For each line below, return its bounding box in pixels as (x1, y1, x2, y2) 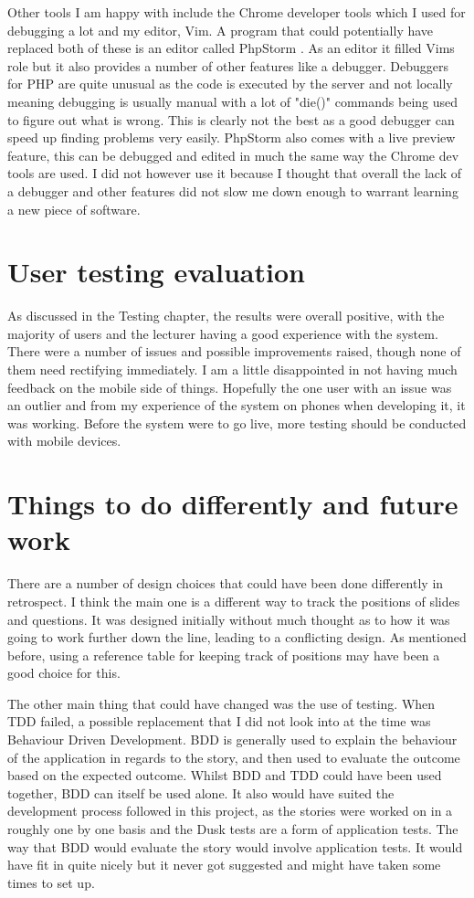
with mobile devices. (7, 431, 121, 450)
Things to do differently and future (7, 485, 458, 523)
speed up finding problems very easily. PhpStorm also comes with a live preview (7, 128, 456, 147)
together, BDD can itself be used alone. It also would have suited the (7, 783, 395, 802)
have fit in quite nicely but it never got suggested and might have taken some (7, 855, 441, 874)
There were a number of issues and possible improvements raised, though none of (7, 342, 461, 361)
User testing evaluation (7, 253, 305, 291)
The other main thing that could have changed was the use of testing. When (7, 693, 436, 713)
